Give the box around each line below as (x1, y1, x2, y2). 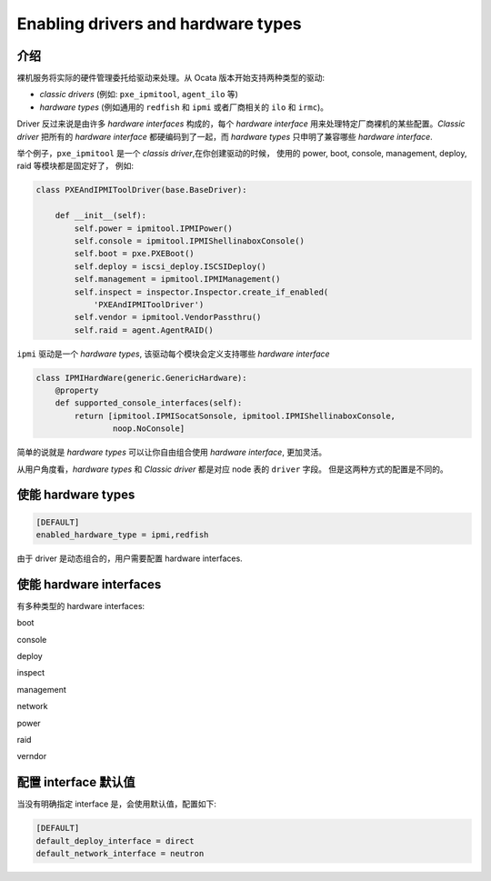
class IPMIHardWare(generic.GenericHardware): (35, 373, 247, 383)
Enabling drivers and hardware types (16, 14, 302, 34)
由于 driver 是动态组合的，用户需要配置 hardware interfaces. (16, 553, 243, 564)
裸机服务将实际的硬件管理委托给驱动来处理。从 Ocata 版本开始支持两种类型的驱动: (16, 73, 326, 84)
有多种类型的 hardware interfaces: (16, 600, 145, 611)
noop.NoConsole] (112, 424, 185, 434)
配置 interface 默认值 (16, 775, 135, 790)
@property (55, 385, 99, 395)
